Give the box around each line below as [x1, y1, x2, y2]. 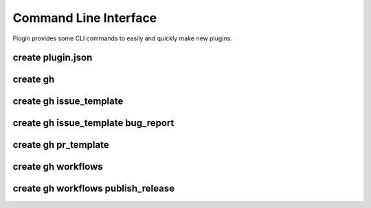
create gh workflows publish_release [12, 183, 175, 194]
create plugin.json [12, 52, 93, 64]
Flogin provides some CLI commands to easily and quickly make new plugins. [12, 34, 233, 42]
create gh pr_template [12, 139, 109, 151]
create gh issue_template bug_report [12, 117, 175, 129]
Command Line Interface [12, 10, 157, 25]
